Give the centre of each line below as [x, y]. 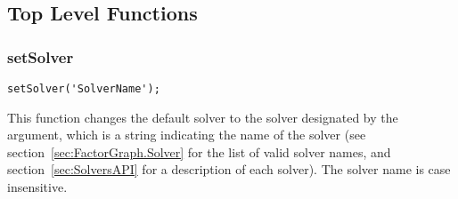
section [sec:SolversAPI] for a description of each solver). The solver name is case [229, 169]
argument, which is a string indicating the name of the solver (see [187, 135]
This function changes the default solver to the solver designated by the [203, 117]
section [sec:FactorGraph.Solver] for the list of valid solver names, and [199, 151]
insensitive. [37, 187]
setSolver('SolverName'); [84, 89]
